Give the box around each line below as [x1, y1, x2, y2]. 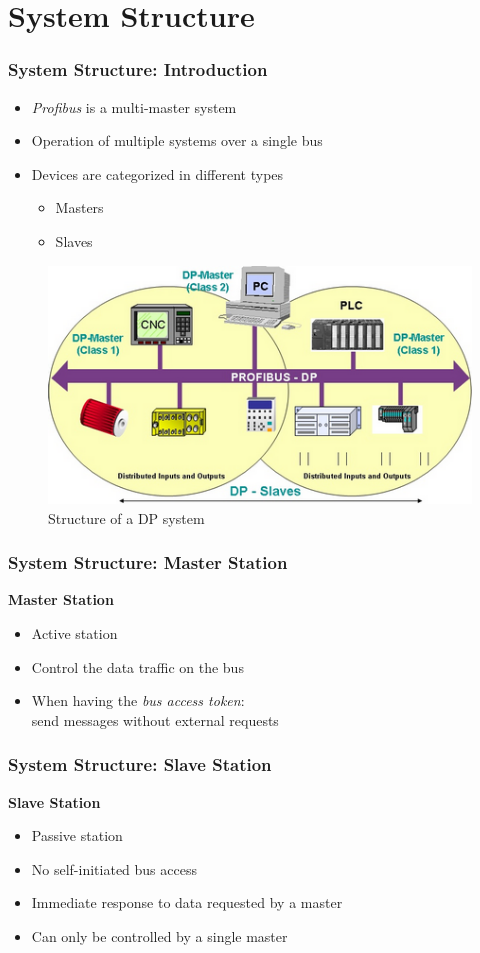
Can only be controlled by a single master [31, 926, 288, 947]
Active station [31, 623, 118, 644]
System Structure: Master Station [8, 550, 288, 575]
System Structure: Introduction [8, 57, 268, 82]
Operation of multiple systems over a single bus [31, 130, 323, 151]
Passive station [31, 825, 123, 846]
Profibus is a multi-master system [31, 96, 237, 117]
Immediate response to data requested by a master [31, 892, 343, 913]
